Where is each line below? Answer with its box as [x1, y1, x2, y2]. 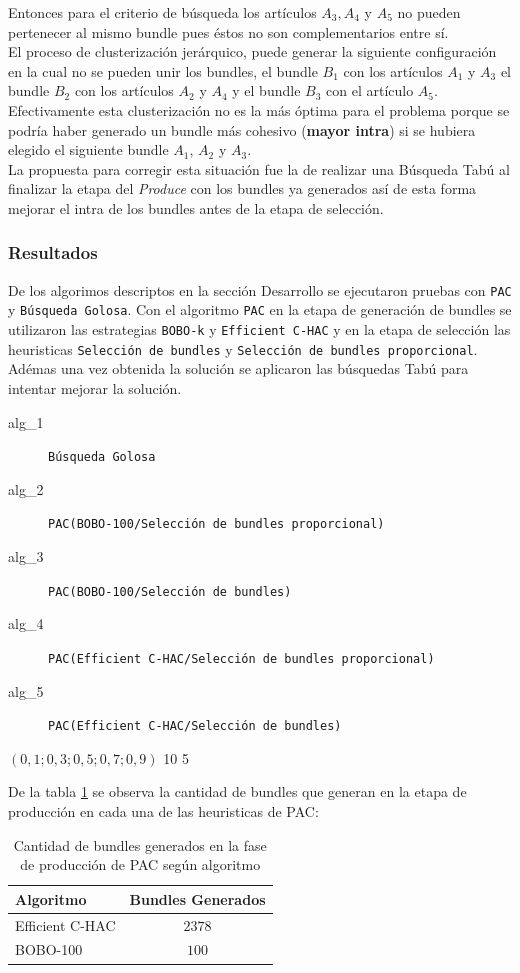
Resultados [8, 240, 98, 265]
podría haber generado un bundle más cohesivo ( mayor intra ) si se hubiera [8, 119, 476, 140]
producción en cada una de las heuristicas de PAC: [8, 801, 319, 821]
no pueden [397, 2, 461, 22]
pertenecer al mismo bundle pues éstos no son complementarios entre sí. [8, 21, 449, 42]
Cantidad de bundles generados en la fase [13, 834, 267, 855]
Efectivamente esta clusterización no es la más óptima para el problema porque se [8, 99, 510, 120]
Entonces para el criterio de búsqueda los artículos [8, 2, 317, 22]
